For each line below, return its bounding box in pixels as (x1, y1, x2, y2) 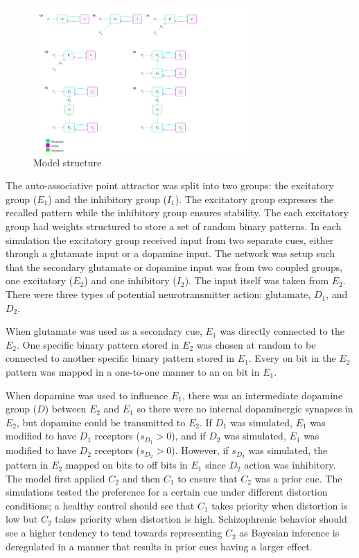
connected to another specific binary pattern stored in (6, 351, 235, 365)
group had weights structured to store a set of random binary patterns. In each (6, 219, 342, 234)
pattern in (6, 457, 49, 472)
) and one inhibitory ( (84, 273, 177, 288)
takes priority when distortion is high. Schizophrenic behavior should (55, 512, 347, 526)
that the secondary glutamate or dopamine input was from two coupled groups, (6, 259, 343, 274)
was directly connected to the (220, 324, 344, 338)
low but (6, 512, 38, 526)
